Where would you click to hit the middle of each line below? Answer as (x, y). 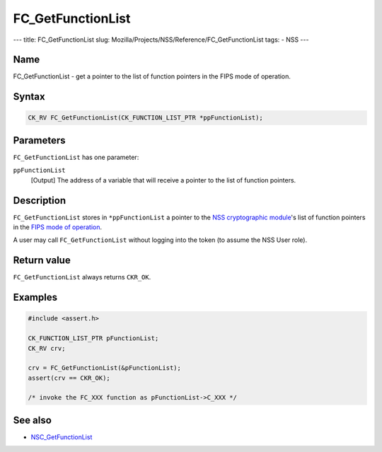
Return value (42, 261)
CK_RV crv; (47, 348)
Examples (35, 297)
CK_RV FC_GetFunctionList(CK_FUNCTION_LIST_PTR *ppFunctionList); (145, 118)
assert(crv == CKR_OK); (69, 378)
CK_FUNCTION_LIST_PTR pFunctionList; (93, 338)
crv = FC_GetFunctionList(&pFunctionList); (105, 368)
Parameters (39, 140)
